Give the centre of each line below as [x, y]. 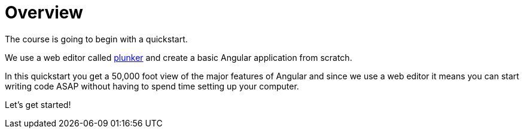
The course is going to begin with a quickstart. [96, 39]
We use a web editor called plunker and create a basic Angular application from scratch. [179, 57]
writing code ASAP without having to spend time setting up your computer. [152, 86]
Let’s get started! [38, 104]
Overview [44, 13]
